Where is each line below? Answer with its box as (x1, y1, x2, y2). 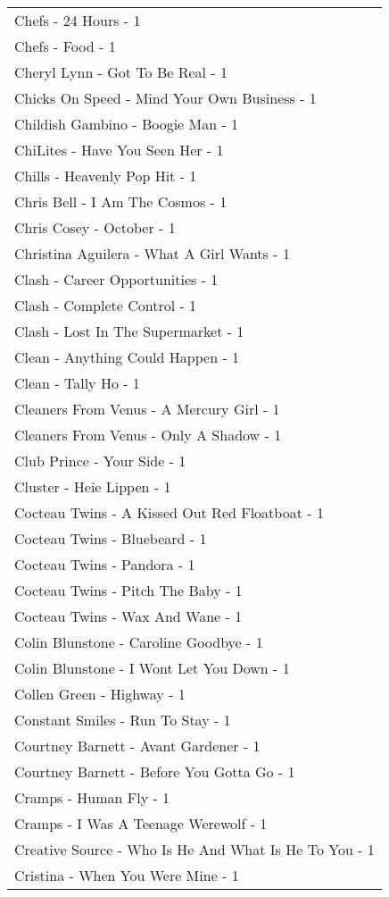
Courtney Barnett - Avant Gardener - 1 (14, 735, 261, 756)
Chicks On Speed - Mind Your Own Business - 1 (14, 88, 317, 108)
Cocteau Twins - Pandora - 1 (14, 554, 195, 574)
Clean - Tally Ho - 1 (14, 373, 140, 393)
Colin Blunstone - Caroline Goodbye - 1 (14, 632, 263, 652)
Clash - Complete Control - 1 (14, 295, 197, 315)
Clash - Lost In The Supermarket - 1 (14, 321, 244, 341)
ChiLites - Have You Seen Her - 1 (14, 139, 224, 160)
